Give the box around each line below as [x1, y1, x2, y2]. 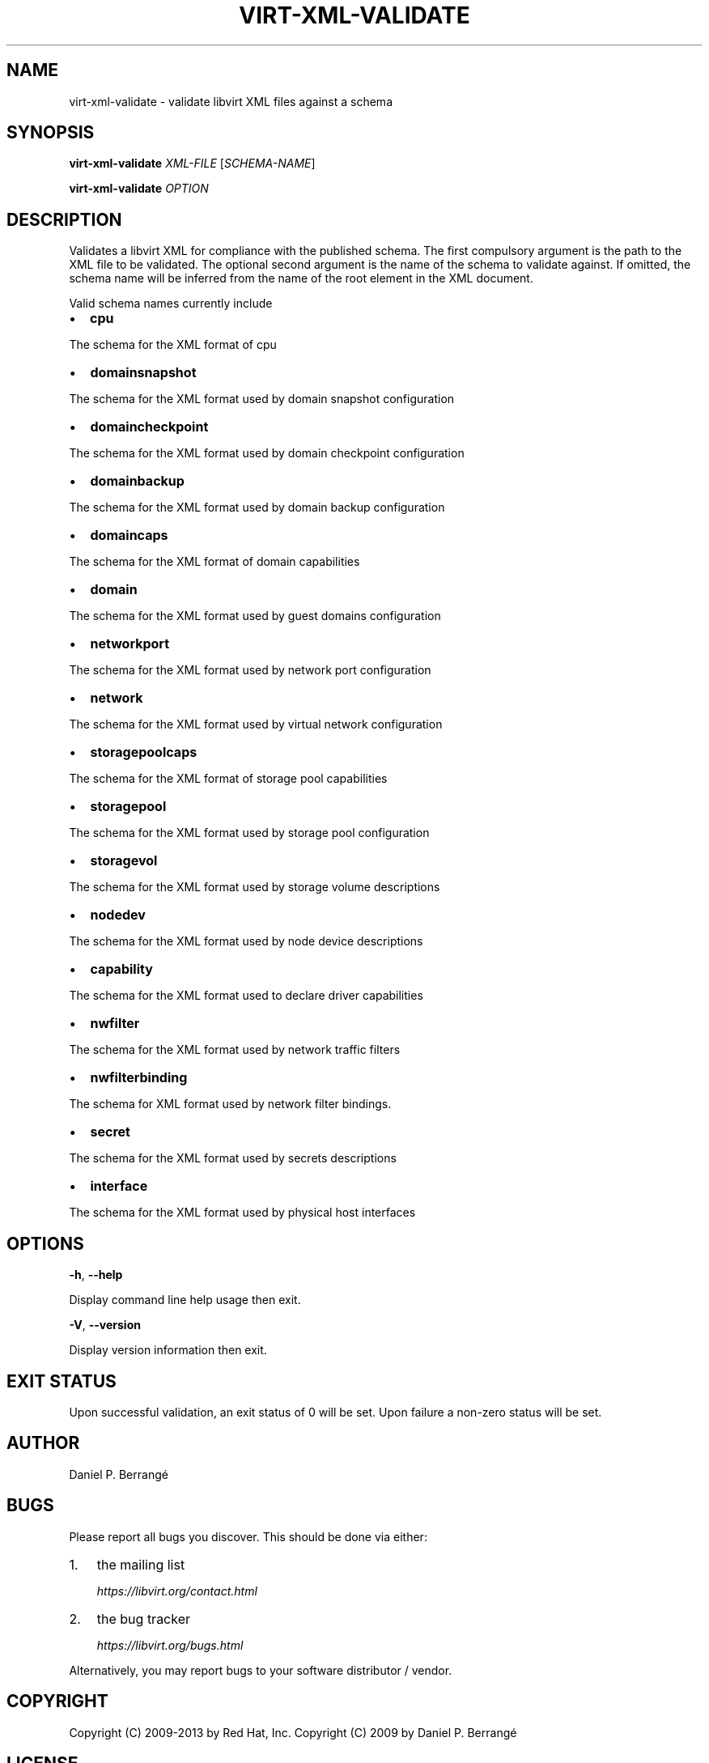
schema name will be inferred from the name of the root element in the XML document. [69, 271, 533, 286]
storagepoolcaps [90, 744, 197, 761]
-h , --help [69, 1268, 123, 1282]
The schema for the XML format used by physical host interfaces [69, 1205, 416, 1220]
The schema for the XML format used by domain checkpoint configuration [69, 446, 465, 461]
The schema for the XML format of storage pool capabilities [69, 771, 388, 786]
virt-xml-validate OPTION [69, 181, 209, 196]
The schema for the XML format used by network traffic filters [69, 1043, 401, 1057]
